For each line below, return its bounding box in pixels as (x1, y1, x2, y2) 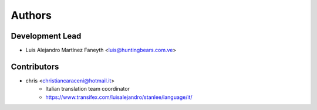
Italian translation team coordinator (45, 85, 130, 92)
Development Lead (11, 31, 82, 41)
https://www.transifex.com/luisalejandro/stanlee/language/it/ (45, 94, 193, 101)
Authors (11, 9, 52, 22)
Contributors (11, 61, 59, 71)
